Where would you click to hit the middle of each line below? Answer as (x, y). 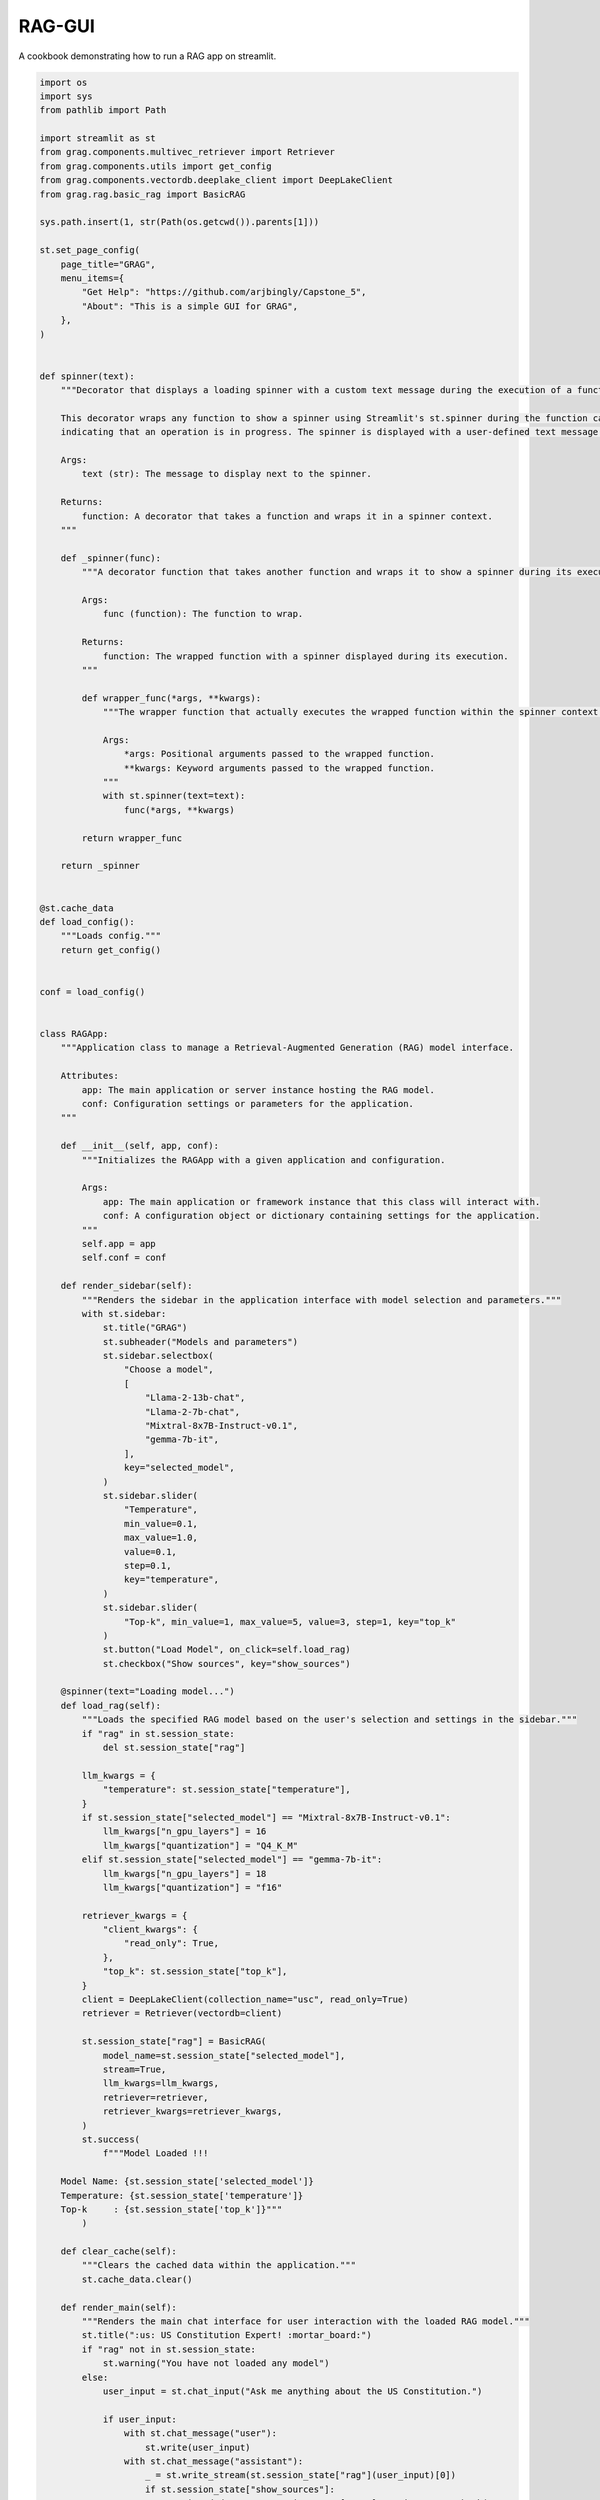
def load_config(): (87, 921)
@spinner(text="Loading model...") (147, 1691)
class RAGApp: (74, 1034)
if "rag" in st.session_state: (158, 1733)
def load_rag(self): (111, 1705)
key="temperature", (171, 1579)
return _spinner (100, 866)
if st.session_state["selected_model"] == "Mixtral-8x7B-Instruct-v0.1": (266, 1817)
